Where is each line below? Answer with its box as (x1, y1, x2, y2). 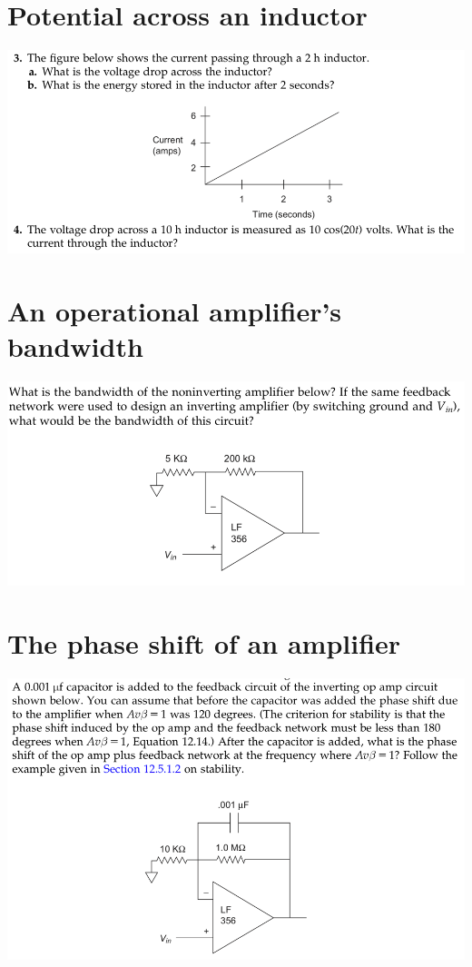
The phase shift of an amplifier (7, 624, 401, 661)
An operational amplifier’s (7, 291, 342, 329)
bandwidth (7, 328, 143, 365)
